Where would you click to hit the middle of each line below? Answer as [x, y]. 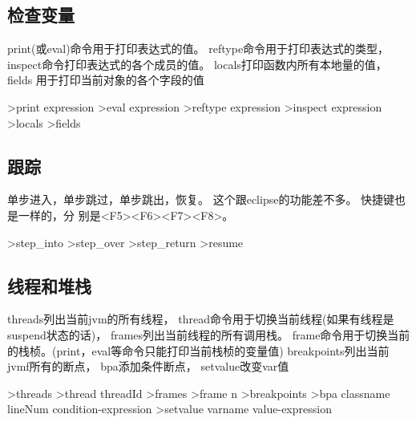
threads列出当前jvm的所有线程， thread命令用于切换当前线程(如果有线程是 [201, 319]
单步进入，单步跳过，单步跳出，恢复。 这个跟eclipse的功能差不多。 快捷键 [201, 199]
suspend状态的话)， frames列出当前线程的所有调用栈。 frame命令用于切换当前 [209, 334]
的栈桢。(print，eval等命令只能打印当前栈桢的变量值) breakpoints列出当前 [198, 350]
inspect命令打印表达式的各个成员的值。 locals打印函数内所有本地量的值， [197, 64]
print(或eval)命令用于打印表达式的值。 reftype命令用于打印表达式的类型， [198, 49]
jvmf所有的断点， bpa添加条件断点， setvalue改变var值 [148, 366]
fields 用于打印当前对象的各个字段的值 [106, 80]
